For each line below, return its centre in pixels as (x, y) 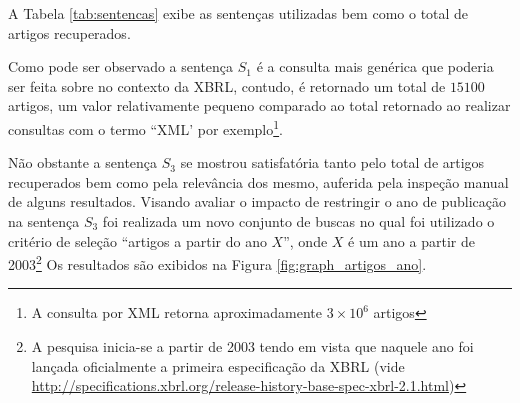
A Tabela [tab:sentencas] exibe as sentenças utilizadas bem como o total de (238, 13)
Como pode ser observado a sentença (121, 66)
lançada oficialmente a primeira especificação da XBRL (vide (218, 365)
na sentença (44, 221)
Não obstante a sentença (83, 162)
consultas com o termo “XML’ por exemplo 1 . (145, 127)
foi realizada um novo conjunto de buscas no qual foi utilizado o (298, 221)
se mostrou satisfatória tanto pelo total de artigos (332, 162)
